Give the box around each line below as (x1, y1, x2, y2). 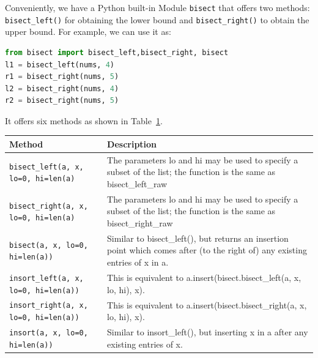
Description (107, 137, 157, 150)
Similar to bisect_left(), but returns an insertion (107, 231, 289, 244)
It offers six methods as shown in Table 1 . (5, 114, 163, 127)
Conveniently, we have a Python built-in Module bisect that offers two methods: (5, 1, 310, 13)
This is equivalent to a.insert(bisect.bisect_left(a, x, (107, 270, 301, 283)
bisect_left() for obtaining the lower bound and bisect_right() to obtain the (5, 13, 309, 26)
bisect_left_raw (107, 177, 168, 190)
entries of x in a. (107, 256, 169, 269)
